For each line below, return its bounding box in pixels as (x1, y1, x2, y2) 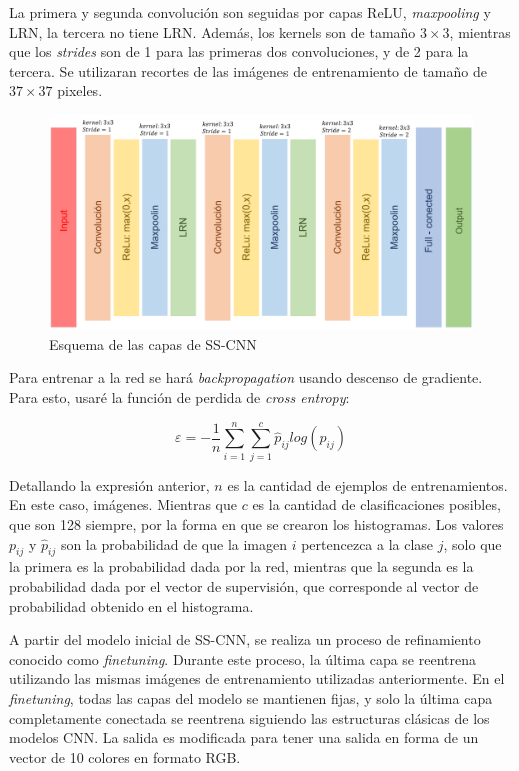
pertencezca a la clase (301, 533, 434, 554)
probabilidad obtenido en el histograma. (9, 595, 254, 616)
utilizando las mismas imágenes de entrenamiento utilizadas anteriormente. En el (9, 668, 505, 689)
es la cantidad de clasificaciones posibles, (252, 494, 501, 515)
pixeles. (57, 80, 103, 101)
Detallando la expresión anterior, (9, 474, 210, 495)
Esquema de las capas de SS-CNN (49, 333, 257, 354)
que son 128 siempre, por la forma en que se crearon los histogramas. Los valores (9, 513, 504, 534)
